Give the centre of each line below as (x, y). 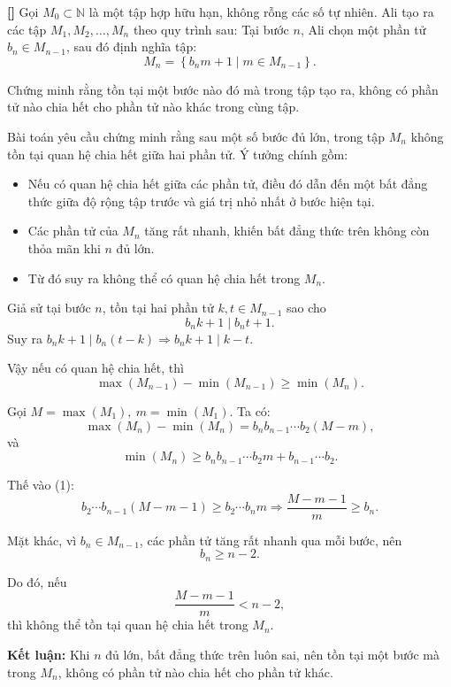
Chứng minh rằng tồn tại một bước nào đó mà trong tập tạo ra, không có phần (223, 89)
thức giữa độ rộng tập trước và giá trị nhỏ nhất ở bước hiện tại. (201, 201)
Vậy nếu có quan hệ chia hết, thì (96, 368)
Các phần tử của (73, 231)
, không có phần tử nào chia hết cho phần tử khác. (195, 672)
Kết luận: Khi (49, 655)
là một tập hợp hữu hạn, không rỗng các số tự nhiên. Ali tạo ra (261, 12)
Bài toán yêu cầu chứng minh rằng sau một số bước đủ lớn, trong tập (196, 136)
